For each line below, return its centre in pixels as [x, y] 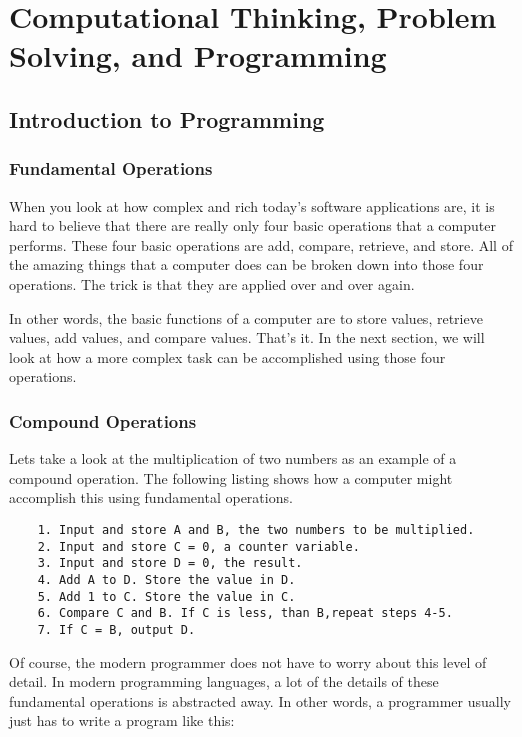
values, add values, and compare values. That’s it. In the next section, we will [247, 337]
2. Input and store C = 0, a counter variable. [198, 546]
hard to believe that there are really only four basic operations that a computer [252, 225]
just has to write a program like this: [122, 720]
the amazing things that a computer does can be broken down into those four [246, 264]
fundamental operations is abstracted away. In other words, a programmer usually [260, 700]
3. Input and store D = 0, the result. [170, 563]
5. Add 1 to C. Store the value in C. [166, 596]
